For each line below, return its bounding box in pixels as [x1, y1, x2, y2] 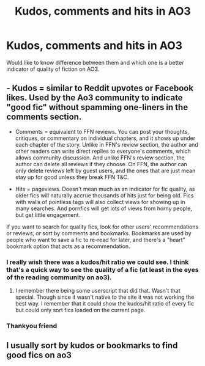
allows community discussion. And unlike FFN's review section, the [15, 154, 185, 161]
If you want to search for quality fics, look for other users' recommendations [6, 223, 199, 230]
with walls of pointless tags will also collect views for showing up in [15, 198, 185, 205]
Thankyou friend [6, 321, 57, 330]
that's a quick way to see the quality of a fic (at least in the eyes [6, 265, 199, 274]
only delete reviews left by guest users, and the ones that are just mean [15, 167, 196, 174]
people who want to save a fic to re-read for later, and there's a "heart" [6, 236, 185, 243]
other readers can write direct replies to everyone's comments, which [15, 147, 191, 155]
